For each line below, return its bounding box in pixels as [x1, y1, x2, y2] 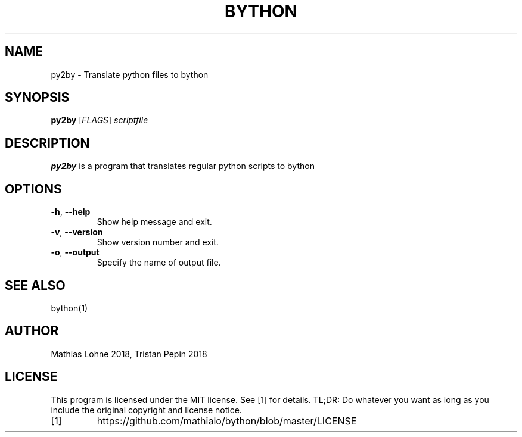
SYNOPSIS [5, 90, 70, 105]
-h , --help [51, 207, 91, 217]
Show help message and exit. [97, 217, 212, 227]
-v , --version [51, 227, 103, 238]
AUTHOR [5, 323, 59, 339]
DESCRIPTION [5, 135, 90, 151]
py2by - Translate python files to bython [51, 69, 209, 80]
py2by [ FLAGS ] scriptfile [51, 115, 148, 126]
